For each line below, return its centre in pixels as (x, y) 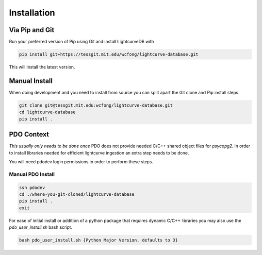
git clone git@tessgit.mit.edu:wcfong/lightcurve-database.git (96, 105)
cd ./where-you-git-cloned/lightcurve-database (77, 194)
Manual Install (31, 81)
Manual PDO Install (32, 174)
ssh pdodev (32, 187)
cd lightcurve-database (48, 112)
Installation (32, 13)
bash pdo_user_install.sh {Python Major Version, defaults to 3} (98, 240)
